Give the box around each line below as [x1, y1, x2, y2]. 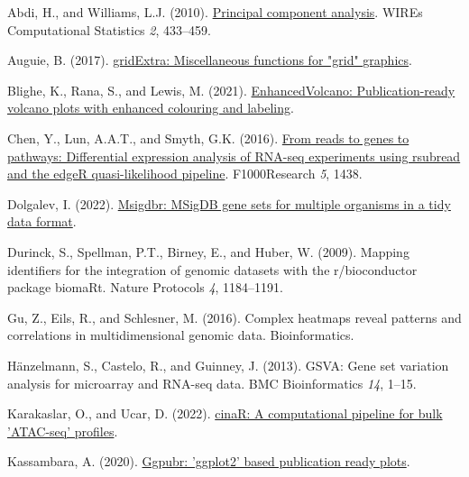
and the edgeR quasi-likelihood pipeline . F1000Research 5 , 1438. [7, 164, 363, 183]
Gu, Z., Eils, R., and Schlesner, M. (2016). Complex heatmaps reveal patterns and [7, 307, 462, 326]
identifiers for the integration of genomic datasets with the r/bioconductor [7, 260, 418, 279]
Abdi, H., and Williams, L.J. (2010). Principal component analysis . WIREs [7, 3, 423, 21]
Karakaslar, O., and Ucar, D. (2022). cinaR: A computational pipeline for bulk [7, 404, 443, 423]
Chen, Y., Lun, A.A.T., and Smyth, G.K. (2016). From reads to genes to [7, 128, 409, 147]
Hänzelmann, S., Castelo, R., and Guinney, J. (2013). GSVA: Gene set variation [7, 355, 449, 374]
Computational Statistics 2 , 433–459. [7, 20, 211, 39]
